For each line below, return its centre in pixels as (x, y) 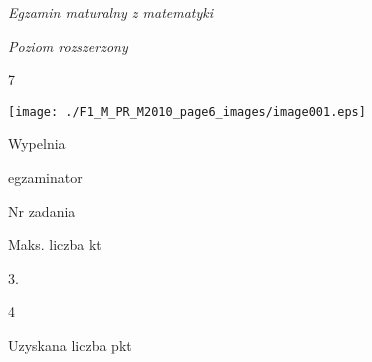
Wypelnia (37, 143)
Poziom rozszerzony (68, 45)
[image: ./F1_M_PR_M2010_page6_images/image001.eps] (187, 111)
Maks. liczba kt (55, 244)
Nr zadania (42, 210)
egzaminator (45, 177)
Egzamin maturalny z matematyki (111, 12)
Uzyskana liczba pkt (70, 345)
